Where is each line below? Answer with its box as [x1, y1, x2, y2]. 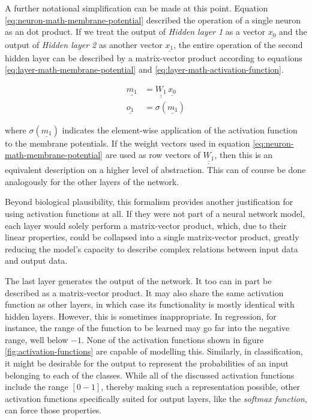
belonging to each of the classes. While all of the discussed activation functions [5, 368, 295, 381]
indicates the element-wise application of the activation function [62, 123, 298, 136]
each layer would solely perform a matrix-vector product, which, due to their [5, 219, 287, 231]
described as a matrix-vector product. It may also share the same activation [5, 286, 284, 299]
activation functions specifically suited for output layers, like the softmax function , [5, 392, 307, 404]
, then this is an [214, 148, 273, 161]
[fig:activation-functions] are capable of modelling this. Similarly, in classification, [5, 345, 303, 358]
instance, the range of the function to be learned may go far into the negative [5, 321, 290, 334]
